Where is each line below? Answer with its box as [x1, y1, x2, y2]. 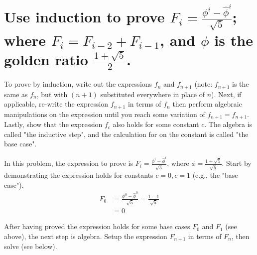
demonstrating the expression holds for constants [4, 169, 153, 180]
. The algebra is [204, 119, 253, 129]
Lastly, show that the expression [4, 119, 103, 129]
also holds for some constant [113, 119, 199, 129]
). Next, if [211, 89, 242, 99]
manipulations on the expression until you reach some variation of [4, 109, 205, 119]
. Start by [222, 158, 252, 168]
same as [4, 89, 28, 99]
